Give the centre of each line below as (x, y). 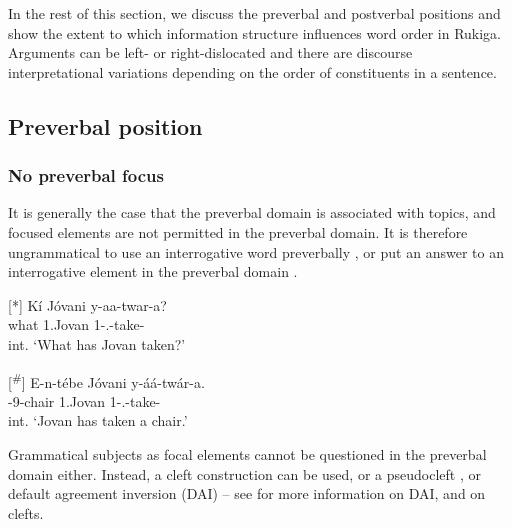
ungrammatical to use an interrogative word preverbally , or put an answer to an (256, 251)
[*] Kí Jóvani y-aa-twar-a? (87, 304)
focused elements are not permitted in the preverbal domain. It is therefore (238, 231)
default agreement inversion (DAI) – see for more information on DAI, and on (247, 493)
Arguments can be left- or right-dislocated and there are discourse (210, 52)
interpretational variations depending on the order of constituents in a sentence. (252, 71)
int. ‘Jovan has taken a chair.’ (98, 420)
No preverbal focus (86, 175)
